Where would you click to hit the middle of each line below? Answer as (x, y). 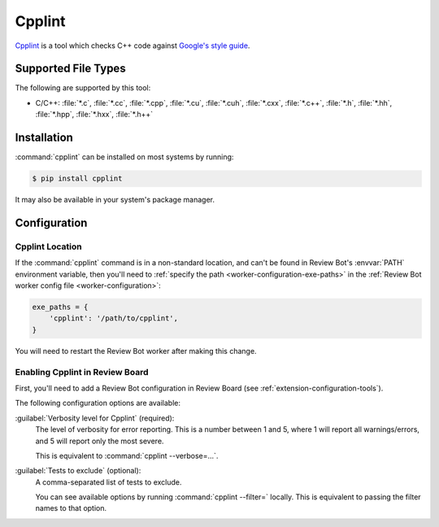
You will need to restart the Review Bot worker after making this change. (136, 351)
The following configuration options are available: (98, 403)
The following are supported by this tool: (83, 88)
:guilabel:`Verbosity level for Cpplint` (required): (95, 418)
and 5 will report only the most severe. (100, 441)
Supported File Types (70, 69)
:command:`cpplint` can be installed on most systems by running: (124, 157)
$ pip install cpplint (77, 179)
